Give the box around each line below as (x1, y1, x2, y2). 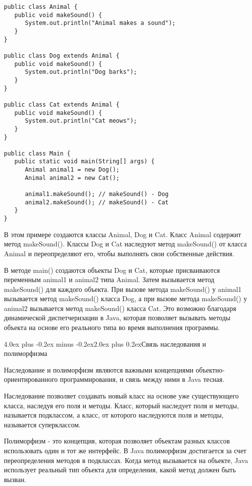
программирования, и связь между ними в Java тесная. (60, 374, 225, 384)
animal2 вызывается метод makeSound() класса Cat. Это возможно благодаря (4, 303, 236, 313)
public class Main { (4, 150, 71, 157)
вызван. (4, 474, 26, 484)
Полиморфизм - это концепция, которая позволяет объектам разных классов (4, 436, 230, 446)
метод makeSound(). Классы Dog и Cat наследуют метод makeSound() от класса (4, 239, 247, 249)
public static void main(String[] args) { (14, 158, 155, 165)
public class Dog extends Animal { (4, 52, 120, 59)
